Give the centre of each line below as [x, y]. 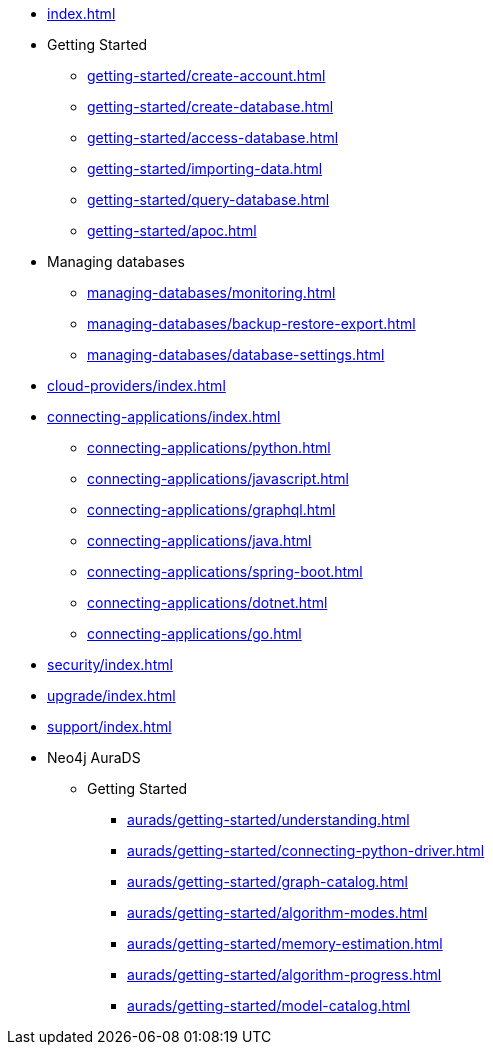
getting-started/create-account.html [206, 75]
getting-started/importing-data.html [205, 168]
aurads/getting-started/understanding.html [268, 819]
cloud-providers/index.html [136, 385]
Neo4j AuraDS [94, 757]
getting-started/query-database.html [208, 199]
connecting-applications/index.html [164, 416]
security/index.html [110, 664]
